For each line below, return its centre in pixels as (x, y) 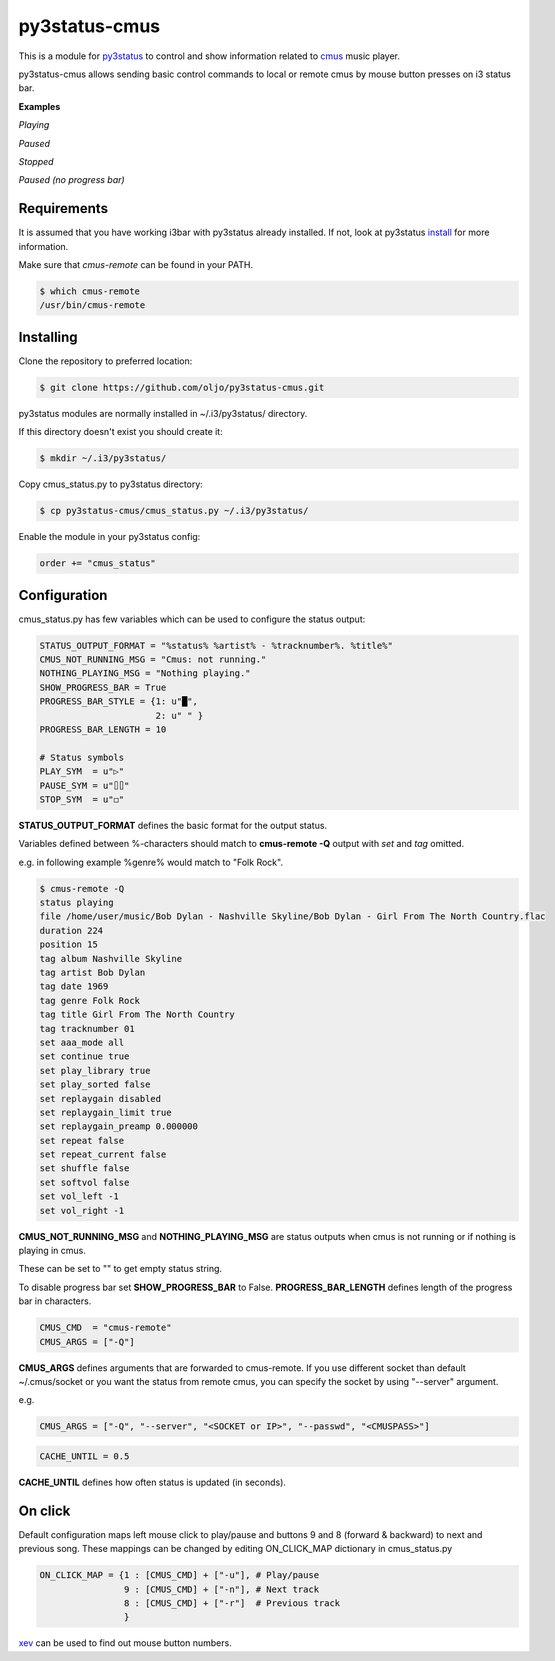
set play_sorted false (95, 1084)
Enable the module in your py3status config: (109, 537)
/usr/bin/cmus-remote (92, 305)
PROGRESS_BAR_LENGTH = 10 (103, 729)
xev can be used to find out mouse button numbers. (125, 1643)
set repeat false (82, 1140)
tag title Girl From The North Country (137, 1014)
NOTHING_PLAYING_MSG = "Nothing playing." (145, 673)
